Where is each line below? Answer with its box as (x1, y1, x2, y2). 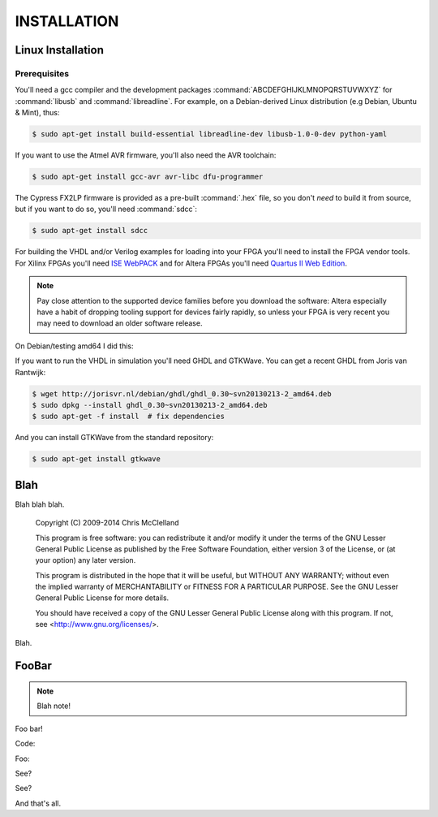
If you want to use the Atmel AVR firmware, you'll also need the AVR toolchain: (15, 150, 277, 160)
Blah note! (36, 701, 71, 711)
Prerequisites (15, 67, 69, 79)
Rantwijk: (15, 367, 46, 377)
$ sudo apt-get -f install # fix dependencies (32, 412, 225, 421)
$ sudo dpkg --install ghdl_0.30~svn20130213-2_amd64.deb (32, 400, 268, 409)
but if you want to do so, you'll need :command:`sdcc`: (15, 204, 198, 214)
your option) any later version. (35, 555, 136, 565)
